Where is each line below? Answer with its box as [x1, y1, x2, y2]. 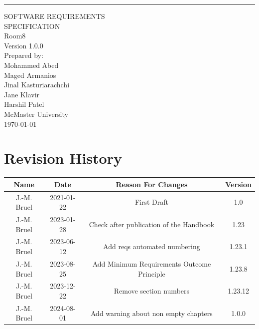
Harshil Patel [4, 99, 44, 109]
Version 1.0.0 [4, 40, 43, 50]
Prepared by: [4, 50, 43, 60]
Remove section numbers [114, 286, 190, 296]
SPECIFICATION [4, 20, 60, 31]
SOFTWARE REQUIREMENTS [4, 11, 105, 21]
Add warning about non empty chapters [91, 308, 213, 318]
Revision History [4, 148, 122, 168]
